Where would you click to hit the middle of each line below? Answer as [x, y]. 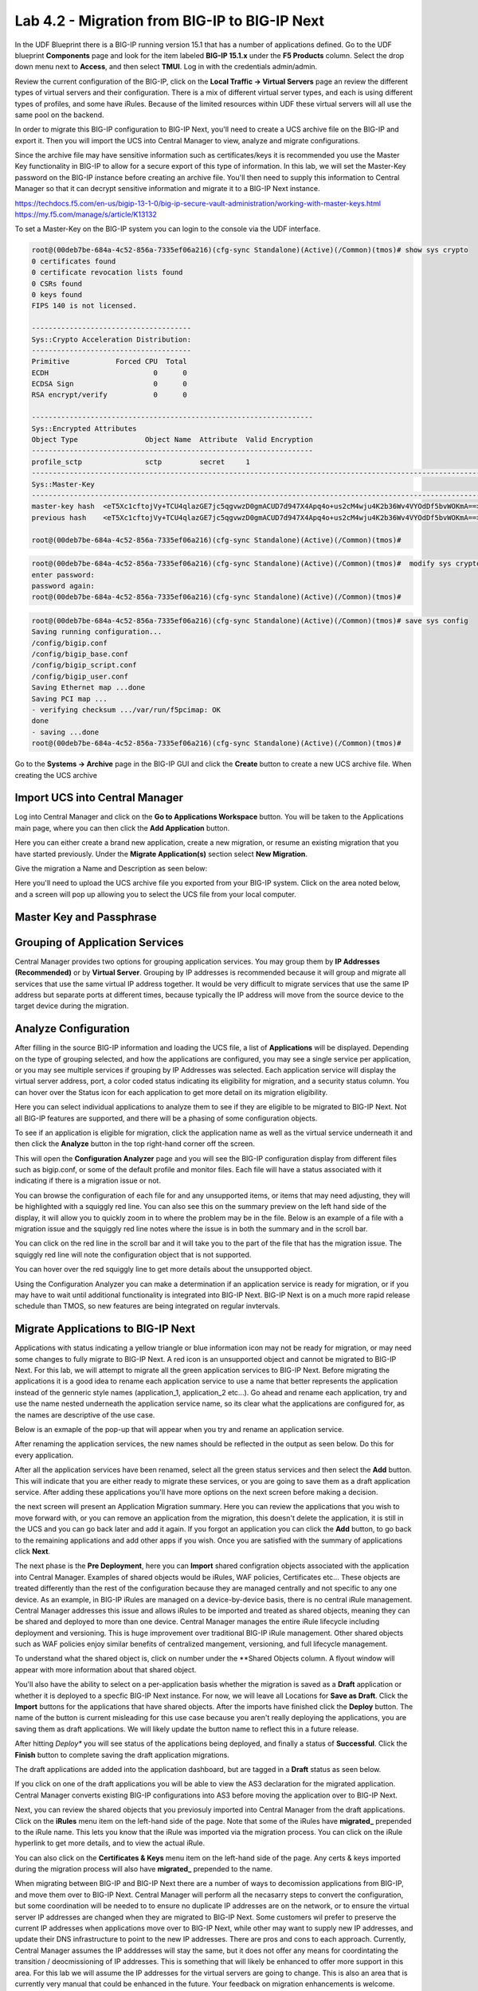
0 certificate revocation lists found [107, 272]
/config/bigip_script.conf [84, 665]
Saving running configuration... [97, 632]
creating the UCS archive [56, 775]
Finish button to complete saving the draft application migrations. [122, 1754]
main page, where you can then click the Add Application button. [122, 827]
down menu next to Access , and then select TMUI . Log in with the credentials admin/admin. [166, 67]
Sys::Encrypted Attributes [84, 428]
